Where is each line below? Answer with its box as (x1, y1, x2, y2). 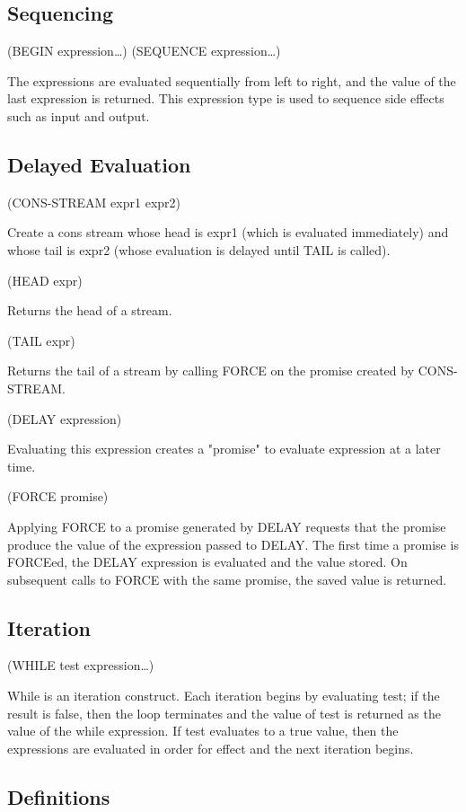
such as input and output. (7, 106, 150, 125)
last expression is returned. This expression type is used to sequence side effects (7, 89, 444, 108)
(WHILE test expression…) (7, 656, 154, 675)
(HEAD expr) (7, 270, 83, 289)
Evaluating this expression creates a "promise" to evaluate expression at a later (7, 439, 441, 458)
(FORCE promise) (7, 487, 109, 506)
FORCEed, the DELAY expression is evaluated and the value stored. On (7, 552, 408, 571)
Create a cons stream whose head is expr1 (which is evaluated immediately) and (7, 223, 449, 242)
